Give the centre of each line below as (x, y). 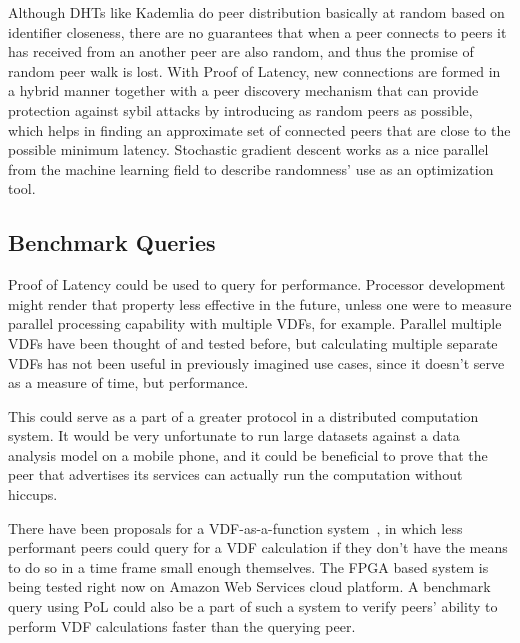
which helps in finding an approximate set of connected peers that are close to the (259, 129)
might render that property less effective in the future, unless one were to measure (260, 303)
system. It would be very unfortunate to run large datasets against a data (234, 435)
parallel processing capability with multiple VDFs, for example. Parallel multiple (255, 323)
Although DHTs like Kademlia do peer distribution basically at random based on (256, 12)
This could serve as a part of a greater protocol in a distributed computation (243, 415)
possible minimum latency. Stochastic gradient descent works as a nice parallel (248, 149)
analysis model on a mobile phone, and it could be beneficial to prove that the (248, 454)
